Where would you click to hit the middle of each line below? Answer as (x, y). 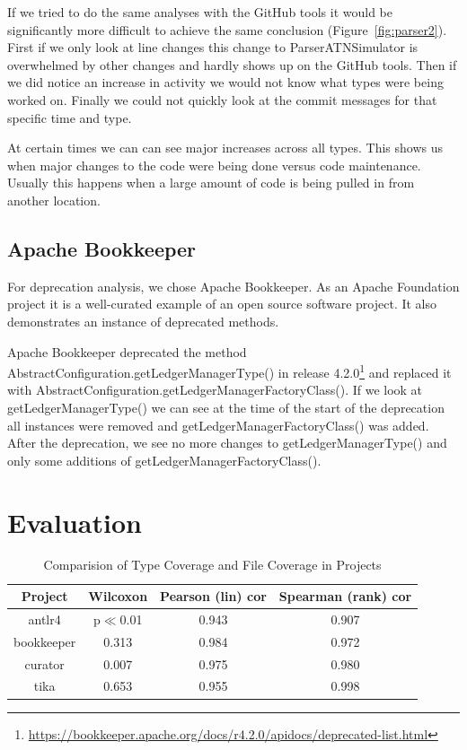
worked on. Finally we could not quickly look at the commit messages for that (222, 99)
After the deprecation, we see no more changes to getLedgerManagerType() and (227, 443)
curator (44, 663)
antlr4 (44, 619)
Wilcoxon (118, 596)
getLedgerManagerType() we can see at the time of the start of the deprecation (226, 407)
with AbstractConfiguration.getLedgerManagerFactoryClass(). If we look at (215, 390)
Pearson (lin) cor (213, 596)
